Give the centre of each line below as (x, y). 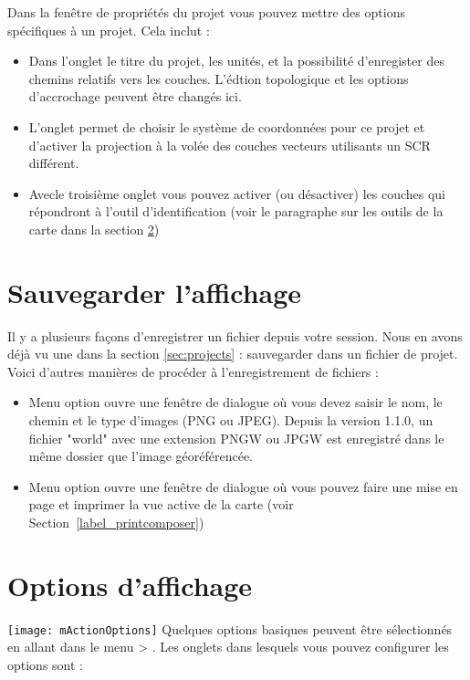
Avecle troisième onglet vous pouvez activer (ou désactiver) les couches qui (237, 193)
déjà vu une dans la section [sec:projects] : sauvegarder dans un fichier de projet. (233, 354)
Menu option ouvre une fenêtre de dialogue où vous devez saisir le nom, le (235, 402)
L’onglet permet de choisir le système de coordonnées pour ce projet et (227, 126)
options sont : (45, 664)
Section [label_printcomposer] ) (116, 522)
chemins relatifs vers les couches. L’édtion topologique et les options (219, 78)
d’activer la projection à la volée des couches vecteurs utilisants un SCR (230, 145)
